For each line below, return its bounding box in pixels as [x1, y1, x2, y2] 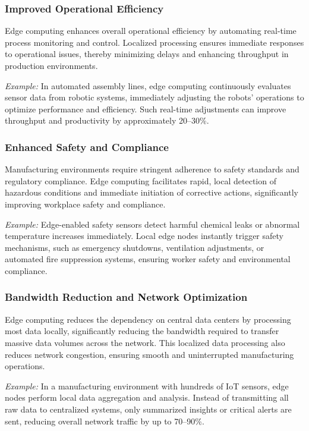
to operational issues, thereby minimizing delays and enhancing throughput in [5, 48, 289, 60]
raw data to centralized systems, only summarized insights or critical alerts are [5, 402, 292, 415]
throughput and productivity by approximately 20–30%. [5, 114, 209, 127]
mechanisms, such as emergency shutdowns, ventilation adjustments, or [5, 241, 264, 253]
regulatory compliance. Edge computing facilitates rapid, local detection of [5, 174, 276, 187]
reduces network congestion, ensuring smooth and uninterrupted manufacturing [5, 348, 294, 360]
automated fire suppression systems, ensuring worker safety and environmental [5, 253, 291, 265]
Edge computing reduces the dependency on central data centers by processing [5, 313, 291, 325]
